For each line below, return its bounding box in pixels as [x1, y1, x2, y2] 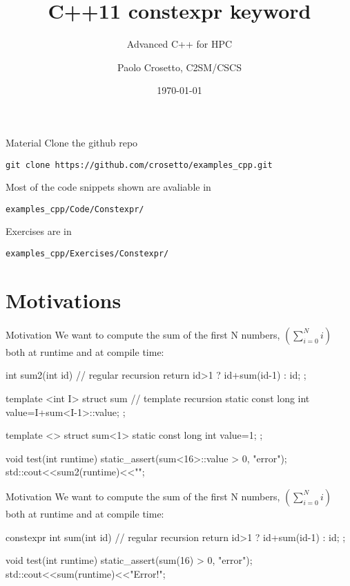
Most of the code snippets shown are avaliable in [6, 180, 211, 194]
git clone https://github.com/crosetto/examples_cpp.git [6, 160, 273, 170]
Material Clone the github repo [6, 135, 138, 149]
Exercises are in [6, 224, 72, 238]
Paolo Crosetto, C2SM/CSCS [117, 59, 242, 74]
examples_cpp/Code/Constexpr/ [6, 204, 144, 214]
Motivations [6, 285, 121, 314]
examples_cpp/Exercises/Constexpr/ [6, 249, 169, 258]
